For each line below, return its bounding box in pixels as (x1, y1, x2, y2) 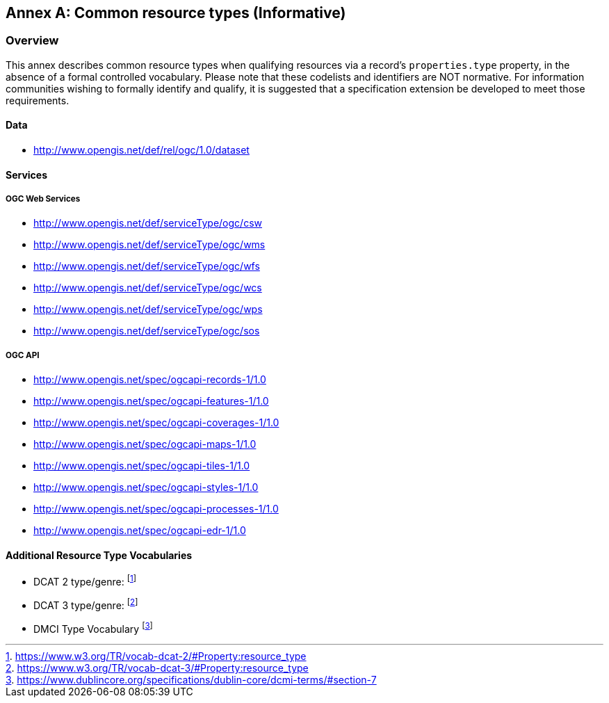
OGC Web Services (6, 194, 81, 204)
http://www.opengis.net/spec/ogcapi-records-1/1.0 (33, 373, 266, 386)
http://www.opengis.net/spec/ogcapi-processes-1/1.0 (33, 503, 279, 515)
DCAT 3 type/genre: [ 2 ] (33, 597, 138, 611)
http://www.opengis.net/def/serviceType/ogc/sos (33, 325, 260, 337)
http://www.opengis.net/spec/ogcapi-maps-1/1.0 (33, 438, 257, 451)
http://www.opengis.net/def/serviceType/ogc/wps (33, 303, 263, 316)
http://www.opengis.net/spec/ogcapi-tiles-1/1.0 (33, 460, 250, 472)
